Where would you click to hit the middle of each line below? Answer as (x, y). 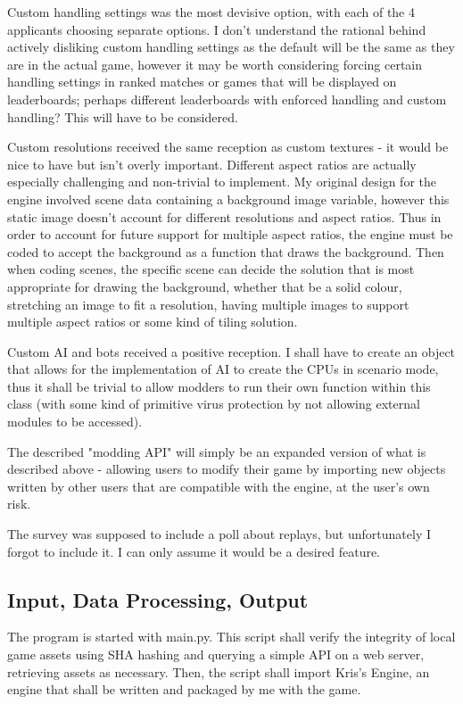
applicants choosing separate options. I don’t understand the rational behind (217, 29)
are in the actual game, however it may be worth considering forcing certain (215, 64)
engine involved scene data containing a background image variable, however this (228, 199)
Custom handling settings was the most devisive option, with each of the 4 (211, 12)
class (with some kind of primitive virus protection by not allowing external (214, 404)
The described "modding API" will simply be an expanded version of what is (217, 451)
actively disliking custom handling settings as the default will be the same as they (231, 47)
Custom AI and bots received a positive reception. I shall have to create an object (231, 351)
